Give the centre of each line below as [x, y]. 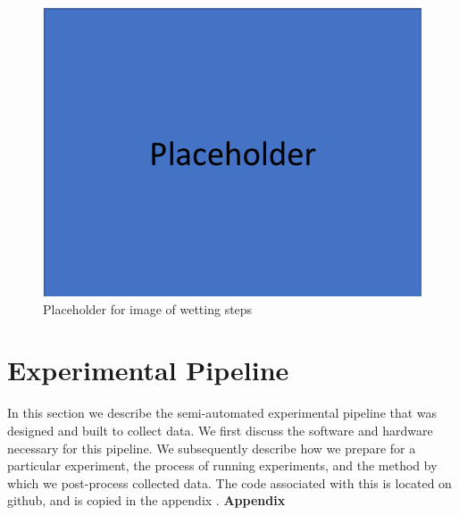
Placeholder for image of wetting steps [148, 308]
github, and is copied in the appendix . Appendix [146, 500]
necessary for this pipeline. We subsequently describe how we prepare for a [212, 448]
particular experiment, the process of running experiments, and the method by [222, 465]
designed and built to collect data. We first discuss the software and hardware [220, 430]
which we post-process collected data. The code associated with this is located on [229, 482]
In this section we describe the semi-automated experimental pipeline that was [222, 413]
